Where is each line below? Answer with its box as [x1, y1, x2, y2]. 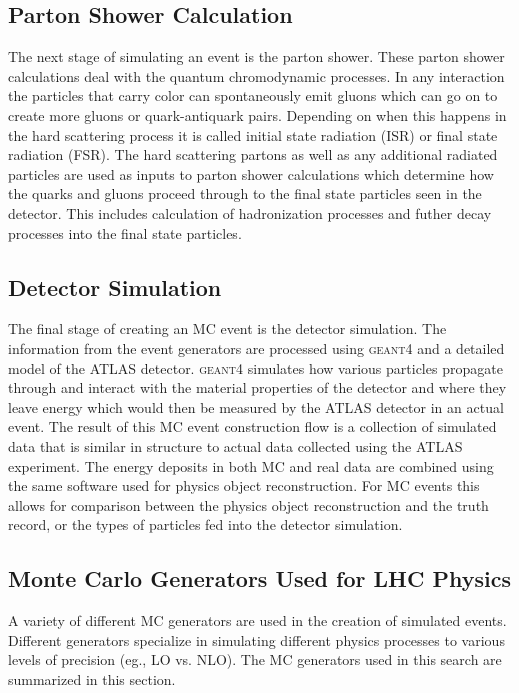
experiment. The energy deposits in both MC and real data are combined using [8, 455, 494, 476]
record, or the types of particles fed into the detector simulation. [8, 514, 403, 535]
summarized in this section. [8, 668, 176, 689]
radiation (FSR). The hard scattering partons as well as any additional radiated [8, 144, 498, 165]
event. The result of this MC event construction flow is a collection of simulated [8, 416, 497, 437]
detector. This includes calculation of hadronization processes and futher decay [8, 202, 492, 223]
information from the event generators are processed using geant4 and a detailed [8, 337, 505, 358]
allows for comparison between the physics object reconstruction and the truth [8, 494, 489, 515]
